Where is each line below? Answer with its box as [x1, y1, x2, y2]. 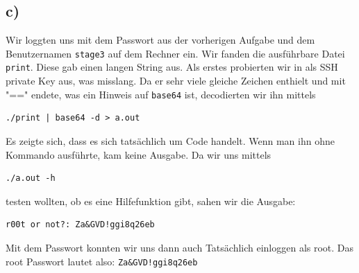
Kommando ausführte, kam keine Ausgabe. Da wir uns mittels [6, 147, 272, 161]
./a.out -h [6, 173, 56, 184]
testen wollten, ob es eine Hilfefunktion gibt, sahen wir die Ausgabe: [6, 193, 296, 208]
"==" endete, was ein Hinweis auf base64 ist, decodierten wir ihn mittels [6, 87, 316, 101]
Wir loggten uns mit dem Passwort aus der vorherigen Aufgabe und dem [6, 33, 315, 47]
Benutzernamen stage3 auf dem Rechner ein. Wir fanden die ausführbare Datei [6, 46, 345, 60]
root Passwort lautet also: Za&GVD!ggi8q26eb [6, 254, 198, 268]
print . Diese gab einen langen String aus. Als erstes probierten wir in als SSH [6, 60, 338, 74]
